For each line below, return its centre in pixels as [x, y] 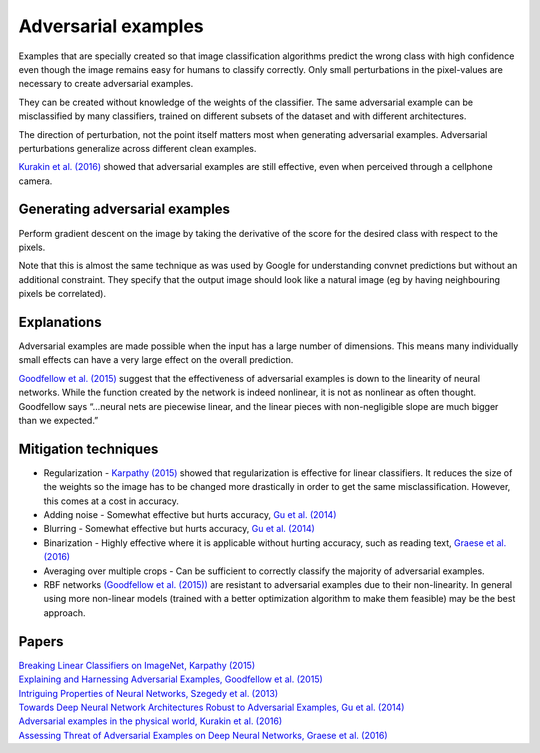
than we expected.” [58, 420]
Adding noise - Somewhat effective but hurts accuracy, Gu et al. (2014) [190, 515]
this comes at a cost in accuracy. [111, 501]
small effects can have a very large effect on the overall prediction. [156, 360]
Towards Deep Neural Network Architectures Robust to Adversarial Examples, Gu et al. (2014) [211, 707]
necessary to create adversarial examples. [106, 84]
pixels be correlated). [62, 294]
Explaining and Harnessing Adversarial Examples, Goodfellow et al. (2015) [171, 679]
